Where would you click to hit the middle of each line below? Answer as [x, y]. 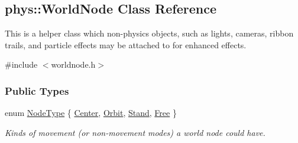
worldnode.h [73, 64]
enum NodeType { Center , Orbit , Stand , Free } [91, 113]
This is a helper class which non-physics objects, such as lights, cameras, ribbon [149, 33]
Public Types [37, 90]
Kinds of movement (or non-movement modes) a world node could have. [135, 132]
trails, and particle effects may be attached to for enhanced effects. [126, 44]
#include [21, 64]
